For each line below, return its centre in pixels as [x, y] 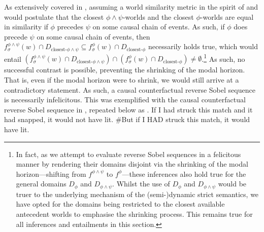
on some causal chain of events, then [93, 36]
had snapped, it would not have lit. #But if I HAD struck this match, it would [127, 119]
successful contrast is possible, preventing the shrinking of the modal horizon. [125, 70]
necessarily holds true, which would [203, 46]
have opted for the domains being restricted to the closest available [120, 204]
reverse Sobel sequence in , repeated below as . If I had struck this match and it [128, 109]
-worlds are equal [227, 16]
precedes [70, 27]
